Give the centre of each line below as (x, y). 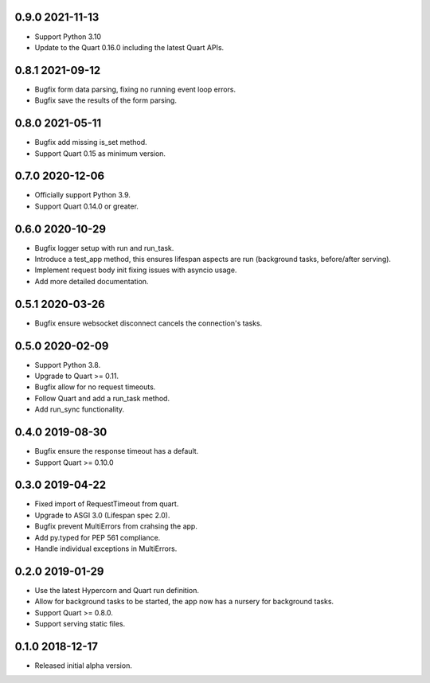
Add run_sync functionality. (80, 409)
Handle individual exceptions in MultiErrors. (106, 548)
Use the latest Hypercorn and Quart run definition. (117, 590)
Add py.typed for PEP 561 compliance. (98, 537)
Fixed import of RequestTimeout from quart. (107, 504)
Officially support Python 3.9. (83, 195)
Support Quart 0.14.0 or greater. (87, 206)
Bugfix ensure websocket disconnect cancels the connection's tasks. (149, 323)
